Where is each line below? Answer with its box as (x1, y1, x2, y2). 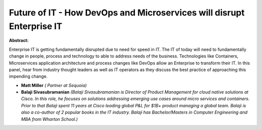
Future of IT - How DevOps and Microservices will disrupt (9, 7, 245, 18)
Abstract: (9, 38, 29, 43)
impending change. (9, 73, 48, 79)
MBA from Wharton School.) (21, 116, 78, 122)
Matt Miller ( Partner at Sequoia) (21, 82, 87, 88)
